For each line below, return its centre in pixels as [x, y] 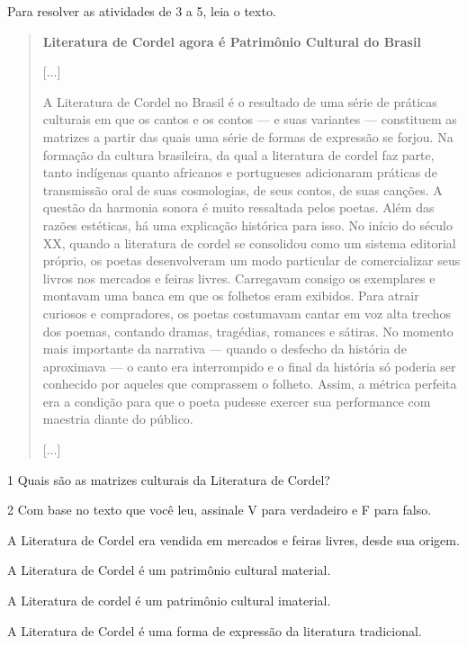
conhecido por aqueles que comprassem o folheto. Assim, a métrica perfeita [250, 384]
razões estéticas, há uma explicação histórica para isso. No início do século [248, 224]
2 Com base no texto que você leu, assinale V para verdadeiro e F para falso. [220, 510]
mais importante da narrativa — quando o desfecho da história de [225, 349]
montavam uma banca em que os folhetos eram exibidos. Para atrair [231, 296]
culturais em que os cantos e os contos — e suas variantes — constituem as [250, 119]
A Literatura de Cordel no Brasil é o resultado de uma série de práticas [240, 101]
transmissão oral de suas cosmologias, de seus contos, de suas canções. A [242, 189]
